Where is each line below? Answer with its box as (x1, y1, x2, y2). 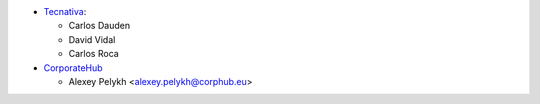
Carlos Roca (68, 48, 119, 60)
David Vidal (68, 33, 116, 45)
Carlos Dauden (68, 20, 130, 32)
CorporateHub (43, 61, 104, 74)
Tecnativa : (43, 6, 87, 17)
